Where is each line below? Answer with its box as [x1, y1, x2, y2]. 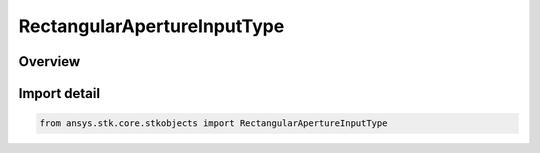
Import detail [18, 85, 100, 102]
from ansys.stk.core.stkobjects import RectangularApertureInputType [39, 118, 388, 129]
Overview [18, 53, 81, 70]
